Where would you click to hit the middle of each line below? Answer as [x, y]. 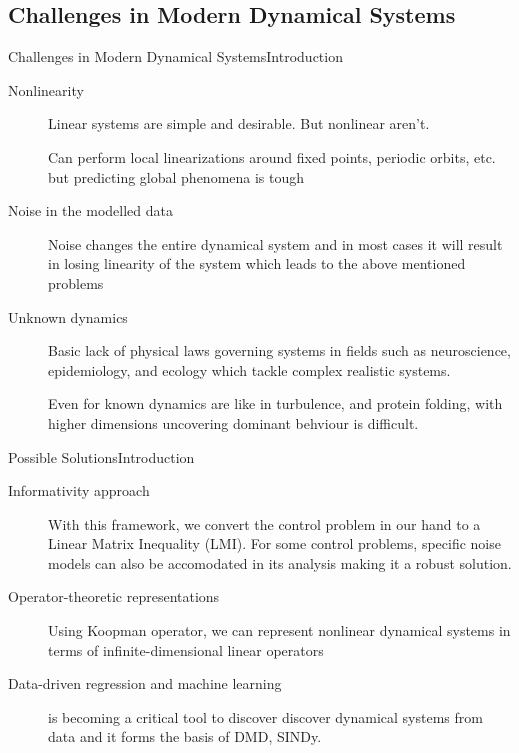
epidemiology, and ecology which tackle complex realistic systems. [249, 369]
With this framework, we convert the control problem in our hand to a [264, 523]
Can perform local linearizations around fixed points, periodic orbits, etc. [272, 156]
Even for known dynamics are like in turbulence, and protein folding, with [275, 403]
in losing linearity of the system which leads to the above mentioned [257, 263]
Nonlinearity [46, 89]
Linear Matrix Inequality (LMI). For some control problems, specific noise [274, 543]
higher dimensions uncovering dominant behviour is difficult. [233, 422]
